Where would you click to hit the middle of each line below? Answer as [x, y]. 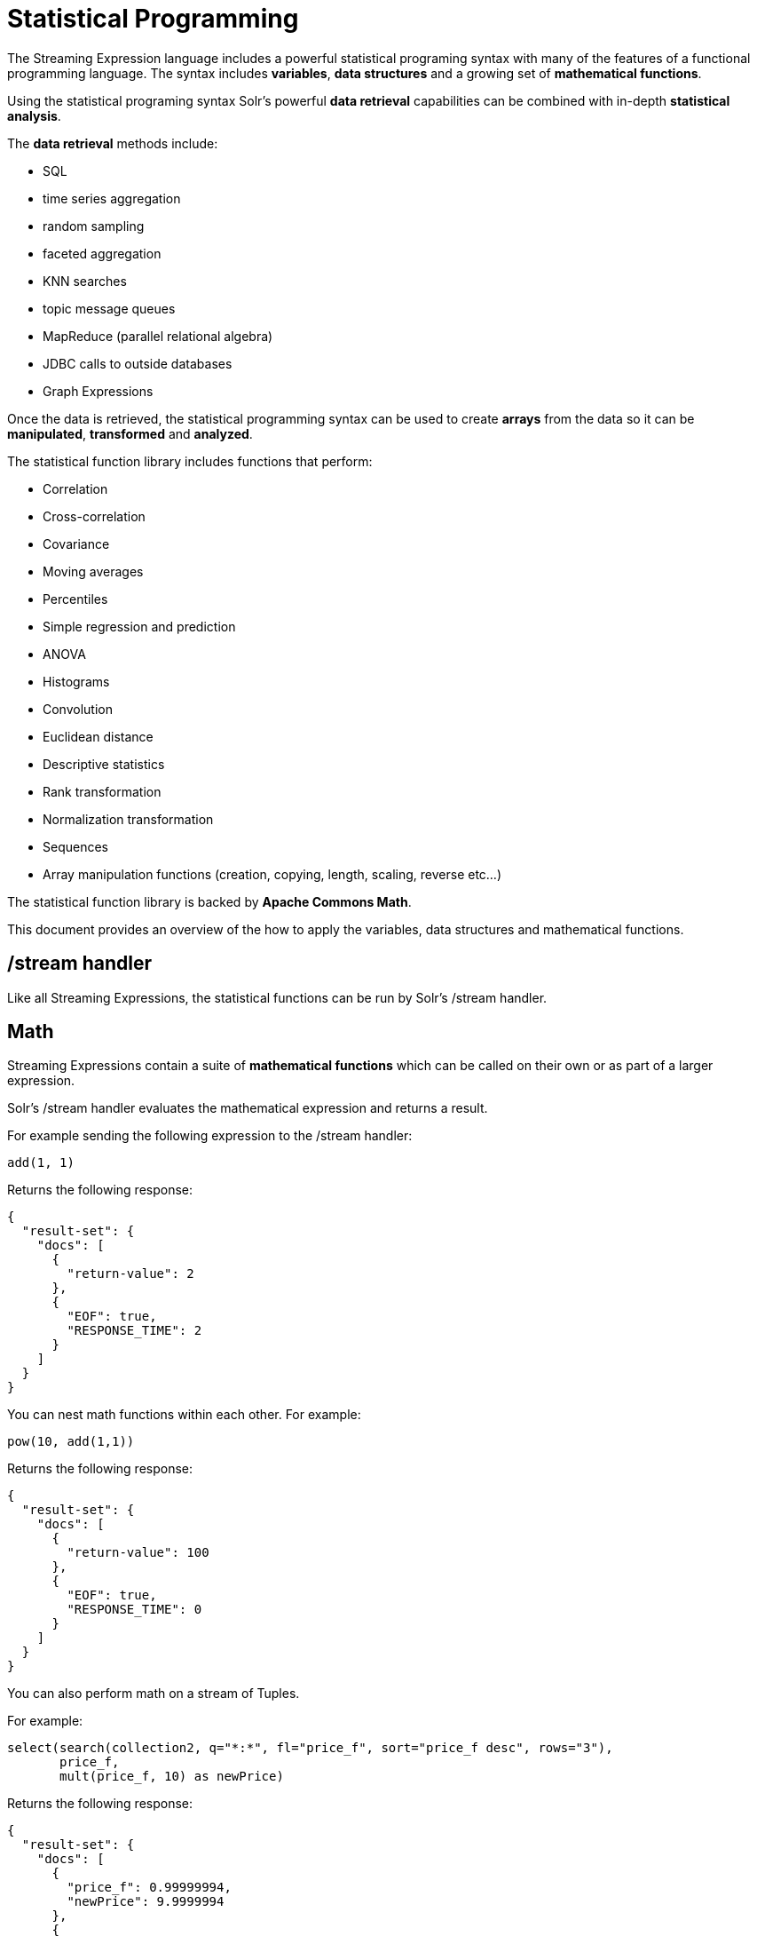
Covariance [76, 544]
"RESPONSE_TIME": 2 [134, 1331]
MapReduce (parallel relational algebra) [158, 336]
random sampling [94, 226]
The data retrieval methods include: [113, 143]
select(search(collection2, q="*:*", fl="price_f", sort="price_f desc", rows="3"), [310, 1748]
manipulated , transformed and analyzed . [130, 433]
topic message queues [109, 308]
